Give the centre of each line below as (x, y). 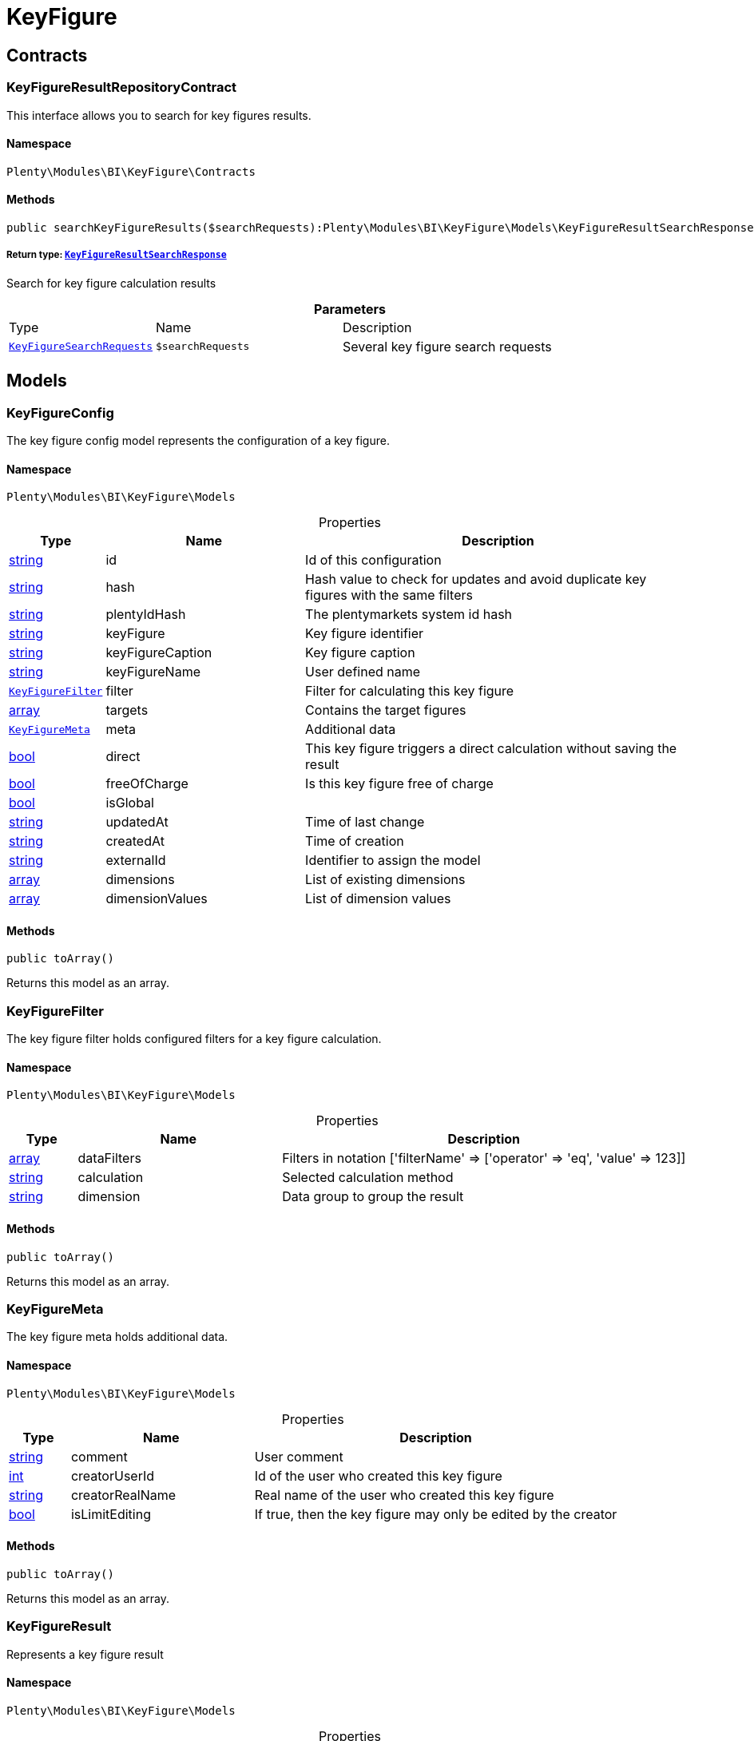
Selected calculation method (368, 1178)
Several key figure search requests (447, 346)
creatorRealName (123, 1495)
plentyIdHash (146, 615)
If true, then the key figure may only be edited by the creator (436, 1514)
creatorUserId (113, 1475)
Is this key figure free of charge (399, 784)
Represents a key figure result (85, 1654)
